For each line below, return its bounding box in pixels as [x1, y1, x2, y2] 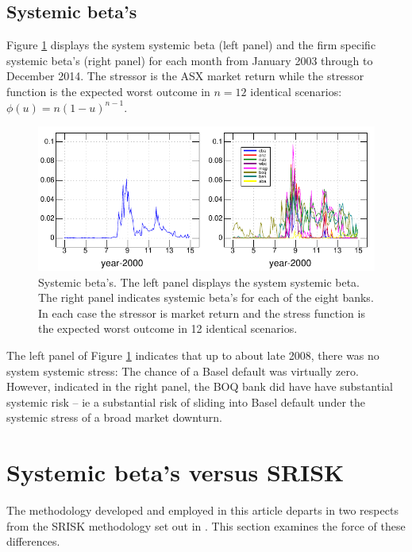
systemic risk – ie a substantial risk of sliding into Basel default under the [6, 393, 366, 410]
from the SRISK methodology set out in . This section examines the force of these [6, 517, 406, 534]
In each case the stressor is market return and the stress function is [38, 304, 365, 321]
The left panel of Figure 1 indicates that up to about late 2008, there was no [6, 346, 379, 363]
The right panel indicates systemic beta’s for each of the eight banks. [38, 289, 374, 306]
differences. [6, 533, 60, 550]
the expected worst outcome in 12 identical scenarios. [38, 320, 298, 337]
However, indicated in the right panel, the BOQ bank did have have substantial [6, 378, 393, 395]
